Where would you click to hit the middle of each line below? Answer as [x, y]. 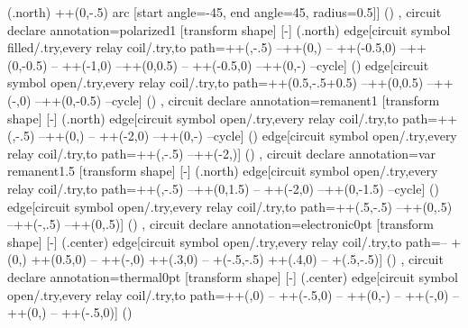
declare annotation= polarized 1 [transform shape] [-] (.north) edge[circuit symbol [229, 29]
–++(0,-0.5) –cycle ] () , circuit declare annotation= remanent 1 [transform [238, 100]
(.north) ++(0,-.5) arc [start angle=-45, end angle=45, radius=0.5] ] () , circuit [225, 12]
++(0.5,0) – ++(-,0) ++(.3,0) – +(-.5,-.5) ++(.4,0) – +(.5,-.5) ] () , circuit [237, 259]
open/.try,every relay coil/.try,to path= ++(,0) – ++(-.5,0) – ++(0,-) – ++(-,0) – [234, 294]
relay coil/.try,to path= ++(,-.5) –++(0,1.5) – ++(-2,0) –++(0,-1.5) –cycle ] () [223, 188]
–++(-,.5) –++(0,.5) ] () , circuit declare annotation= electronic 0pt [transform [220, 224]
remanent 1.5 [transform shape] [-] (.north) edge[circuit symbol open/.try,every [223, 171]
